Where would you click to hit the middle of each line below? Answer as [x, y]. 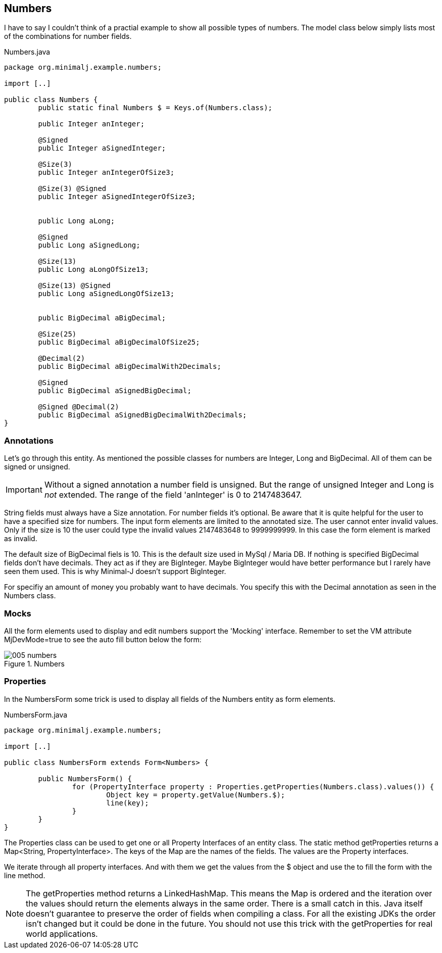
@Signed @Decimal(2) [79, 407]
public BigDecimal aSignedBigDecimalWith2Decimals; [142, 415]
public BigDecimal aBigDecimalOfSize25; [119, 342]
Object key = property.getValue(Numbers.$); [196, 795]
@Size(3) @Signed [72, 189]
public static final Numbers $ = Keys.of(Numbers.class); [155, 108]
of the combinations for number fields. [68, 36]
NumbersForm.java [36, 714]
